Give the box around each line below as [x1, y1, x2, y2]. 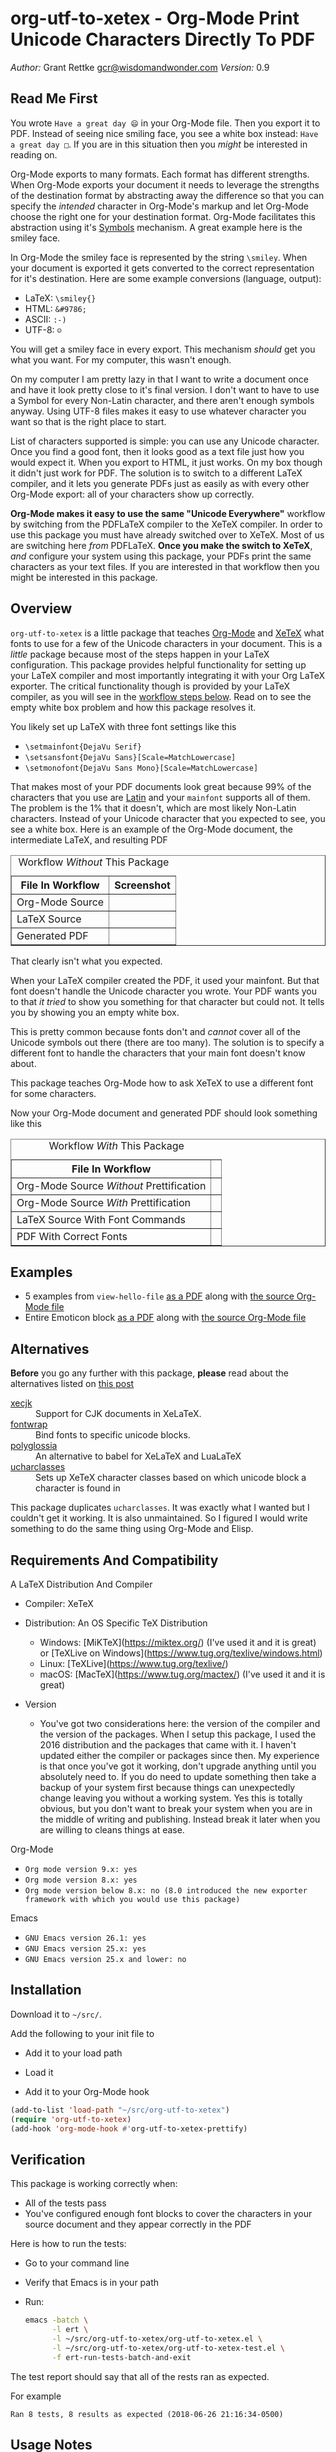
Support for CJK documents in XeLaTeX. [35, 1408, 202, 1420]
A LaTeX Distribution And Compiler [10, 1578, 153, 1590]
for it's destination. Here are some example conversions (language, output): [10, 272, 322, 284]
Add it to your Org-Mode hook [24, 2085, 150, 2097]
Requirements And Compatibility [10, 1552, 219, 1569]
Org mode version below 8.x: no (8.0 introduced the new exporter [24, 1886, 308, 1896]
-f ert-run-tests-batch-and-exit [51, 2352, 192, 2362]
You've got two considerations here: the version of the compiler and [39, 1718, 321, 1729]
